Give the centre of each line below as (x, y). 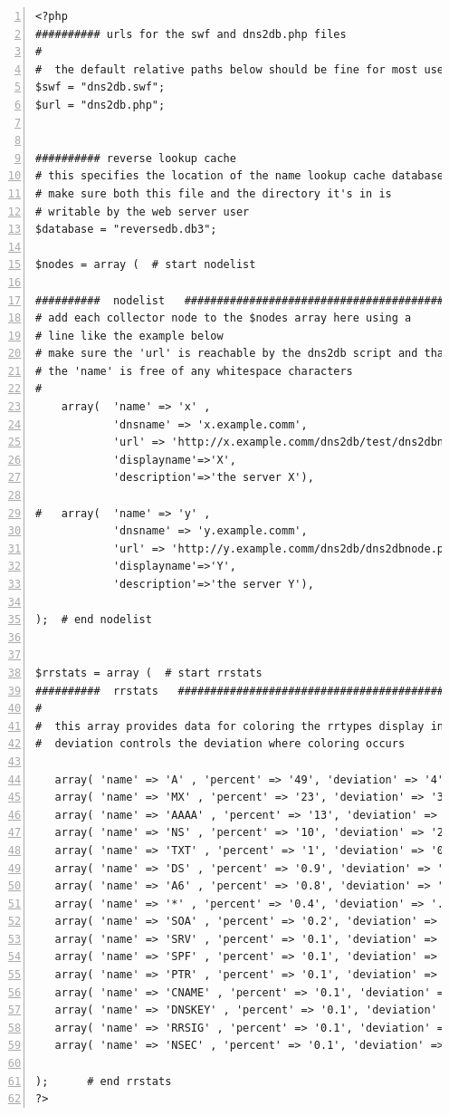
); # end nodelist (94, 620)
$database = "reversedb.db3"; (126, 230)
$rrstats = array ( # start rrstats (149, 673)
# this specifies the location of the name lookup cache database (240, 176)
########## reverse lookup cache (136, 158)
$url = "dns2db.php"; (100, 105)
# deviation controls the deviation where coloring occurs (220, 744)
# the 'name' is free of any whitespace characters (194, 371)
